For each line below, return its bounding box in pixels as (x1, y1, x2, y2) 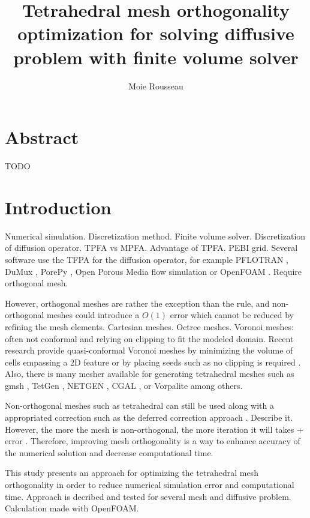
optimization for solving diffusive (17, 21, 294, 46)
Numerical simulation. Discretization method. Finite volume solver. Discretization (5, 229, 306, 242)
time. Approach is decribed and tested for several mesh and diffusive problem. (5, 490, 291, 502)
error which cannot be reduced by (170, 309, 294, 321)
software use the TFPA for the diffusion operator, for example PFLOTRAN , (5, 253, 288, 265)
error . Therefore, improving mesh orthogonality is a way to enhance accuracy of (5, 435, 300, 447)
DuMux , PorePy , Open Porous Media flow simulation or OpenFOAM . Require (5, 265, 302, 277)
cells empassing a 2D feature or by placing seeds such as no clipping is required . (5, 355, 301, 368)
